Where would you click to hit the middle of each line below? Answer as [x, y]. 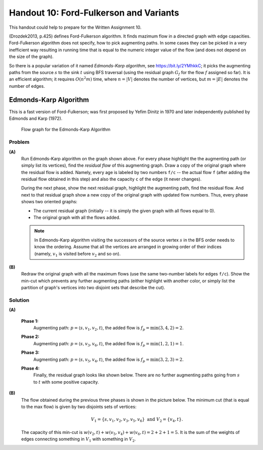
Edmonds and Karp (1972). [36, 118]
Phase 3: [30, 352]
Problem [19, 142]
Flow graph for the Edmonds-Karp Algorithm [66, 130]
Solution [19, 300]
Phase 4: [30, 369]
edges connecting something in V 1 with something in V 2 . [79, 440]
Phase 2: [30, 337]
